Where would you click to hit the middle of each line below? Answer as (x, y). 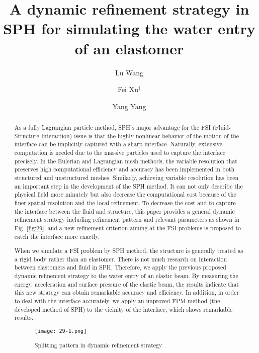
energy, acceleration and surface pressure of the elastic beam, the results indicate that (126, 284)
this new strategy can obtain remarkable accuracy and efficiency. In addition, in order (127, 292)
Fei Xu (128, 89)
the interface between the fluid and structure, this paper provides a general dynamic (124, 211)
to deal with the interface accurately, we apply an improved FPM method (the (117, 301)
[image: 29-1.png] (61, 331)
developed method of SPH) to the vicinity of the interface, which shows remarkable (123, 309)
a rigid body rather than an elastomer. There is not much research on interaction (121, 259)
